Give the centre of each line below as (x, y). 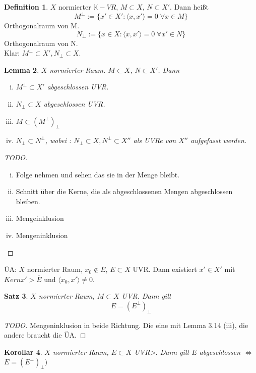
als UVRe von (155, 140)
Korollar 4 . (23, 352)
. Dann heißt (189, 7)
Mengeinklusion (40, 218)
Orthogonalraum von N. (41, 43)
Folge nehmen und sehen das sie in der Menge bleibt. (98, 174)
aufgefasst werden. (218, 140)
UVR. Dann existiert (165, 269)
